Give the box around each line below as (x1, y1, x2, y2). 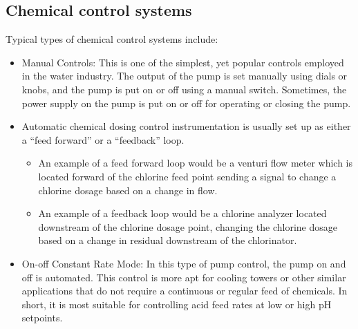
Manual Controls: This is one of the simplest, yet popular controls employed (21, 55, 344, 69)
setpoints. (21, 310, 63, 325)
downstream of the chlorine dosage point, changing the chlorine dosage (38, 219, 337, 234)
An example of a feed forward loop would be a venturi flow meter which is (38, 156, 353, 170)
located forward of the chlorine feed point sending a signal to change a (38, 169, 337, 183)
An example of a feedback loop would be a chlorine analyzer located (38, 206, 327, 220)
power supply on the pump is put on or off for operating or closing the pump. (21, 95, 351, 110)
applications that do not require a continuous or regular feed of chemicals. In (21, 283, 348, 298)
